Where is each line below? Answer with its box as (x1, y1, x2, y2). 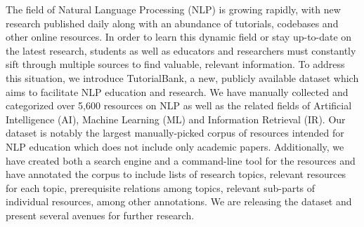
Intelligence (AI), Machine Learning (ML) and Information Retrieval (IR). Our (6, 111, 346, 126)
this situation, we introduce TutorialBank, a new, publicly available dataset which (6, 70, 359, 85)
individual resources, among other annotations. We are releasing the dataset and (6, 194, 352, 209)
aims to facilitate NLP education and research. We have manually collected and (6, 84, 349, 99)
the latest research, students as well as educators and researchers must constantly (6, 43, 356, 57)
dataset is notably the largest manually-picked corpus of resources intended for (6, 125, 344, 140)
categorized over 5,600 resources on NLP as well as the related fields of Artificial (6, 98, 352, 113)
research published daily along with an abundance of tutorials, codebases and (6, 15, 339, 30)
